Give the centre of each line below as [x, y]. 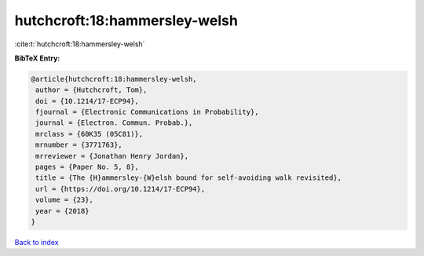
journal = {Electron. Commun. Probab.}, [114, 123]
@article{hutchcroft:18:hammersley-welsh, [114, 79]
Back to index [37, 242]
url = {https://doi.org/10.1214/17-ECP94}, [121, 189]
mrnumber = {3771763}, [79, 145]
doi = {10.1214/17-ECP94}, [87, 101]
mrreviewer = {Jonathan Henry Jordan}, [112, 156]
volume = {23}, [65, 200]
